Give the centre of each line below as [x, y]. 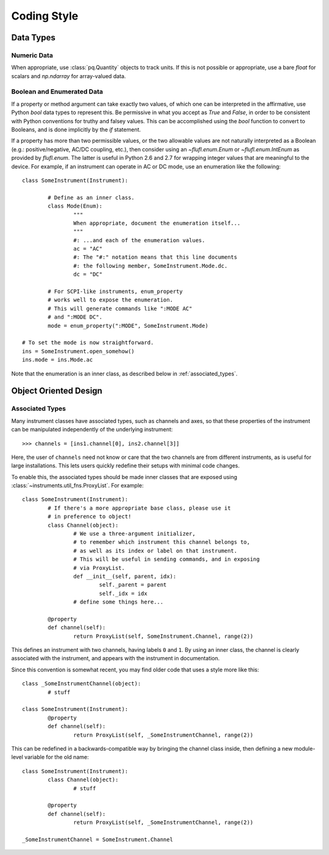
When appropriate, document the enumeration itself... [157, 223]
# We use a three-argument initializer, [135, 534]
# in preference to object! [90, 517]
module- [305, 749]
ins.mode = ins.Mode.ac [58, 360]
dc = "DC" [88, 274]
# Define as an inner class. [91, 197]
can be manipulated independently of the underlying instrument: [92, 430]
